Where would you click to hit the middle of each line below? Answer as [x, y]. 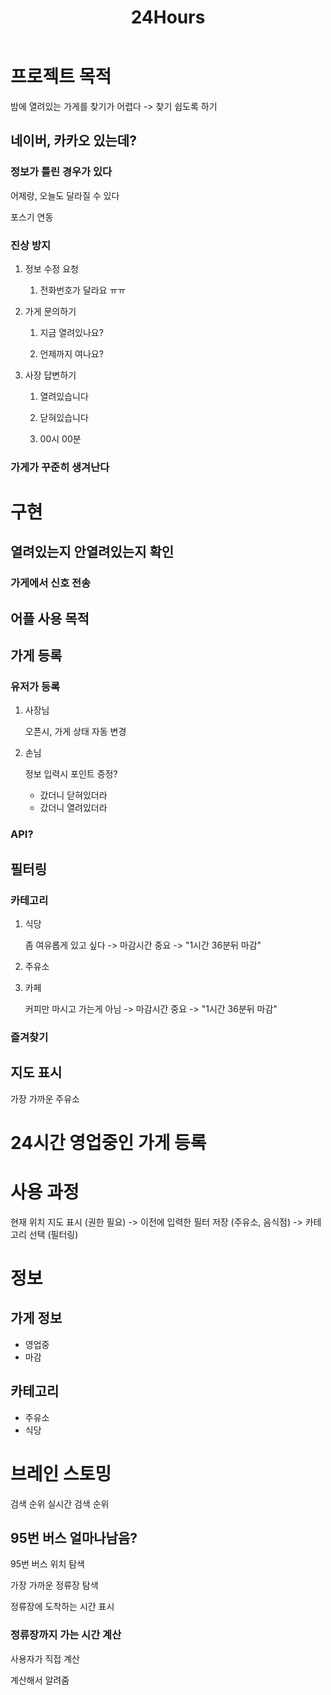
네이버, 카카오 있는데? [73, 141]
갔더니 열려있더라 [73, 808]
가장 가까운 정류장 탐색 [54, 1585]
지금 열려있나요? [71, 332]
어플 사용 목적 [50, 618]
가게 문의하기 [50, 311]
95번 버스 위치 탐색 [47, 1564]
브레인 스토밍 [61, 1473]
